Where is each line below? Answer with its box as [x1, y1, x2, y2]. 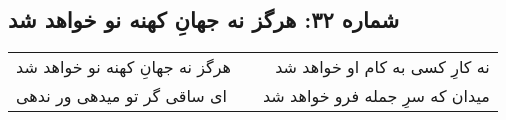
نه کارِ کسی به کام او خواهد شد [275, 55, 490, 79]
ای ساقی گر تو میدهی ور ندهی [16, 84, 228, 108]
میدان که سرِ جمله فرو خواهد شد [262, 84, 490, 108]
